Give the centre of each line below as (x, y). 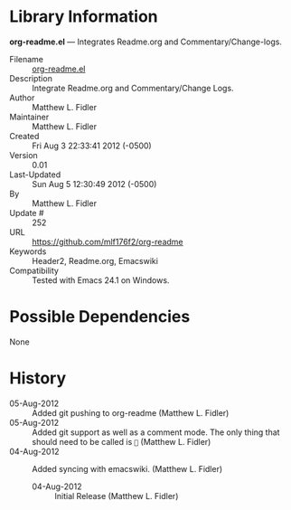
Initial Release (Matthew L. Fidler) (117, 496)
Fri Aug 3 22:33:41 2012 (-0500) (92, 146)
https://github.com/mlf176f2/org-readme (108, 241)
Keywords (28, 251)
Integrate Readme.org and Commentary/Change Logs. (133, 88)
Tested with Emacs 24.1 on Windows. (101, 280)
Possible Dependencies (100, 317)
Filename (26, 59)
